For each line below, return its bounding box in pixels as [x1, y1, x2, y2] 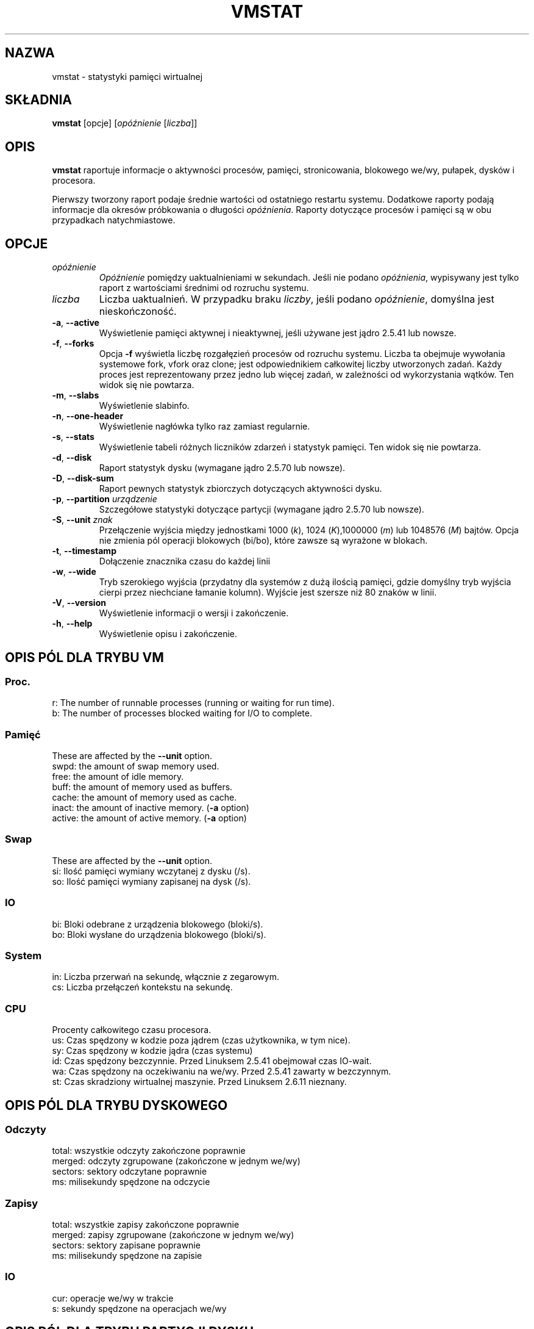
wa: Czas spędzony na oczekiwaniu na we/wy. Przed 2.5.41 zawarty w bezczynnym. [52, 1066, 391, 1077]
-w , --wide [52, 566, 96, 577]
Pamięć [5, 728, 41, 741]
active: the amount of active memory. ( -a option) [52, 813, 247, 824]
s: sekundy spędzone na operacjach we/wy [52, 1303, 227, 1314]
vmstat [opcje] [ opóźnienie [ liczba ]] [52, 118, 198, 129]
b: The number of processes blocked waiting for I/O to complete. [52, 708, 312, 719]
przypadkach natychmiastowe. [52, 215, 176, 226]
